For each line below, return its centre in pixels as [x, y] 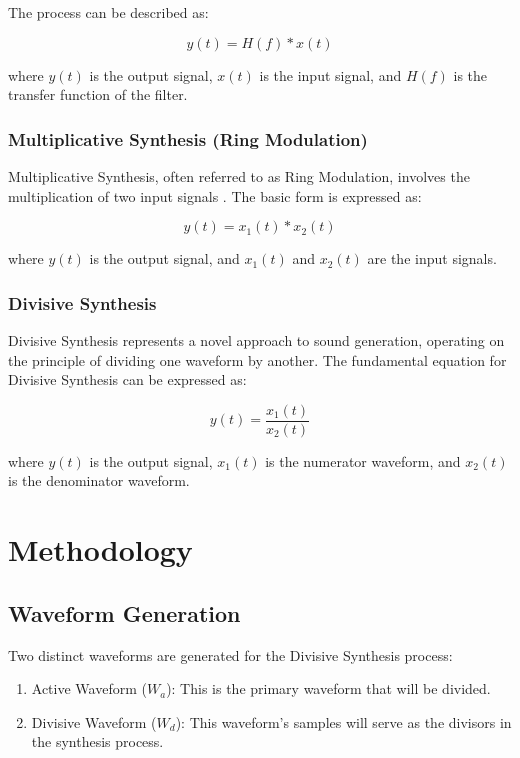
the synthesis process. [97, 741]
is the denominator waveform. [99, 480]
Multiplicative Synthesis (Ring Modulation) [188, 138]
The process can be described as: [108, 12]
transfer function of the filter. [98, 94]
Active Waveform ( [89, 688]
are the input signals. [432, 258]
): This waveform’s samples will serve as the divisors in [343, 721]
